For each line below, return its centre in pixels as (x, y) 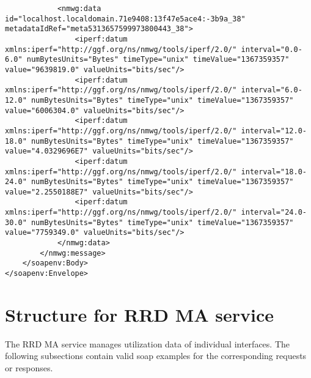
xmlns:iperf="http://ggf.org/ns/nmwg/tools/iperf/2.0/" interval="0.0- (154, 49)
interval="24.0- (274, 213)
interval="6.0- (272, 90)
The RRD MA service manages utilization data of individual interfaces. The (148, 343)
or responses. (29, 368)
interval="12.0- (274, 131)
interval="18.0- (274, 172)
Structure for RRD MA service (140, 314)
